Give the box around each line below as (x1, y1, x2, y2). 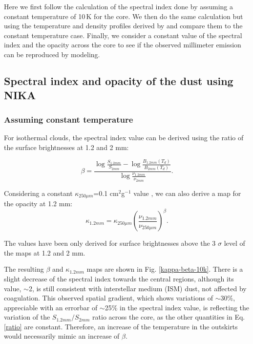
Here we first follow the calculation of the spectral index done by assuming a (4, 1, 233, 11)
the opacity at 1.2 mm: (4, 198, 72, 209)
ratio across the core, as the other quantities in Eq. (92, 312, 245, 322)
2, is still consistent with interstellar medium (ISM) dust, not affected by (28, 283, 247, 293)
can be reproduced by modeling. (4, 49, 100, 59)
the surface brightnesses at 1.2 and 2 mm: (4, 142, 129, 152)
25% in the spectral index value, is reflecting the (105, 302, 250, 312)
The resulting (4, 264, 44, 274)
